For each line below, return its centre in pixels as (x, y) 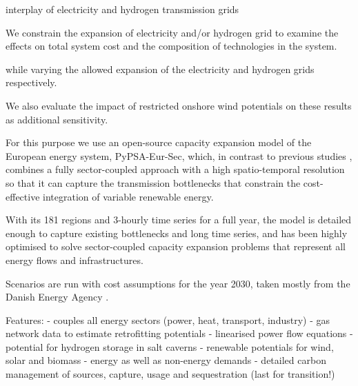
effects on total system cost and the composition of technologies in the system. (171, 46)
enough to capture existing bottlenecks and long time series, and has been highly (177, 233)
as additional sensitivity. (57, 119)
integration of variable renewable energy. (128, 196)
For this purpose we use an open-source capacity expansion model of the (159, 142)
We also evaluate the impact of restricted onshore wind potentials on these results (179, 105)
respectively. (31, 82)
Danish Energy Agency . (57, 297)
